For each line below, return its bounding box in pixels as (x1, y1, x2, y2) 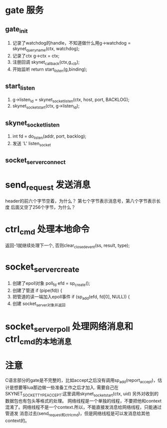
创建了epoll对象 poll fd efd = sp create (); (12, 280, 91, 287)
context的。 (5, 417, 30, 423)
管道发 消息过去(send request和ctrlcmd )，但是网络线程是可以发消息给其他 (5, 410, 150, 417)
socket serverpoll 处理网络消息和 (5, 321, 134, 334)
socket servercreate (5, 261, 80, 274)
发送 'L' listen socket (12, 140, 51, 148)
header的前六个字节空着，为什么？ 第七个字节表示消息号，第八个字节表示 (5, 198, 157, 204)
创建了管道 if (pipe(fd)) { (12, 287, 62, 293)
